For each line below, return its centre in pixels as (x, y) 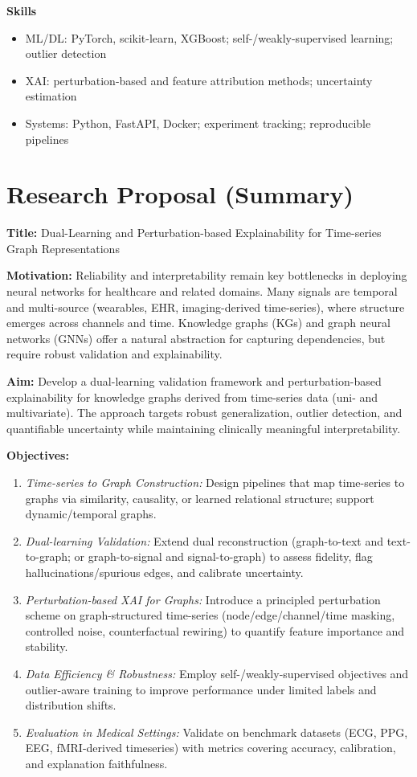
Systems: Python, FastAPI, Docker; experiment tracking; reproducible (198, 123)
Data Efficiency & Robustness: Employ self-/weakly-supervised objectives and (217, 673)
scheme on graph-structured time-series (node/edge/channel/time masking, (210, 615)
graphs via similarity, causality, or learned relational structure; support (200, 498)
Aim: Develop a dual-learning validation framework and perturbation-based (194, 381)
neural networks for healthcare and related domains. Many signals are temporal (202, 291)
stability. (47, 646)
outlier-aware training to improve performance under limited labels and (201, 689)
